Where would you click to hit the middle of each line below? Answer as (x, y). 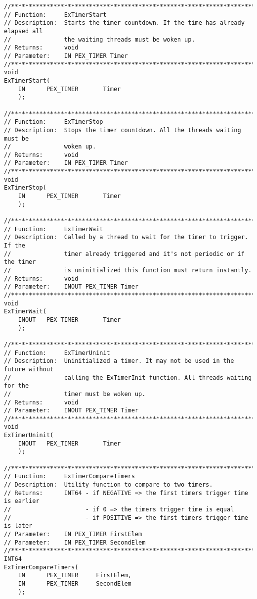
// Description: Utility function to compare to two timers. (108, 485)
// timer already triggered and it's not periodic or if (124, 254)
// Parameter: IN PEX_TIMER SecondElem (75, 542)
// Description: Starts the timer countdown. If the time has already (124, 23)
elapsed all (23, 31)
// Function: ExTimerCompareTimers (69, 476)
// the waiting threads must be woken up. (100, 39)
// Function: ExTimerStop (54, 122)
